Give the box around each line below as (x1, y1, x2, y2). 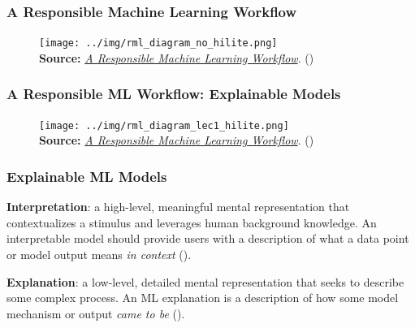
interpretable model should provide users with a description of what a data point (6, 230, 409, 247)
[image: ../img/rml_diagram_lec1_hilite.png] (39, 119, 289, 132)
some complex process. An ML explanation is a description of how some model (6, 289, 399, 306)
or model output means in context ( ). (6, 245, 192, 262)
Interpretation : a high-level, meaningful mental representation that (6, 198, 350, 215)
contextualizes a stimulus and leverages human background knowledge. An (6, 214, 377, 231)
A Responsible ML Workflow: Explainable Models (6, 84, 341, 104)
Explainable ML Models (6, 166, 167, 186)
